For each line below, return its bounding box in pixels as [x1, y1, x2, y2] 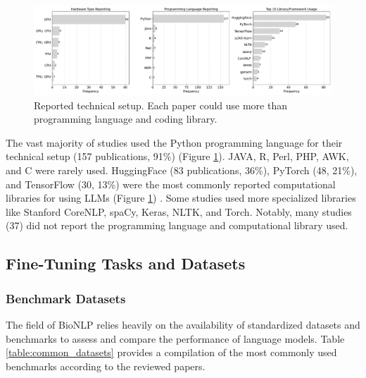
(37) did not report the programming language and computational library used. [6, 218, 348, 233]
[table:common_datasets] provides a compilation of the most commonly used [6, 345, 337, 360]
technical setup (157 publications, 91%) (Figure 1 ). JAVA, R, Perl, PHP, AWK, [6, 149, 349, 164]
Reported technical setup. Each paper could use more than [34, 97, 287, 112]
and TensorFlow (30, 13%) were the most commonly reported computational [6, 176, 336, 191]
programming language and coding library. [34, 111, 217, 126]
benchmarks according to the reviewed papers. [6, 358, 206, 373]
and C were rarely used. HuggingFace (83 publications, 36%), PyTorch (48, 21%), [6, 163, 358, 178]
